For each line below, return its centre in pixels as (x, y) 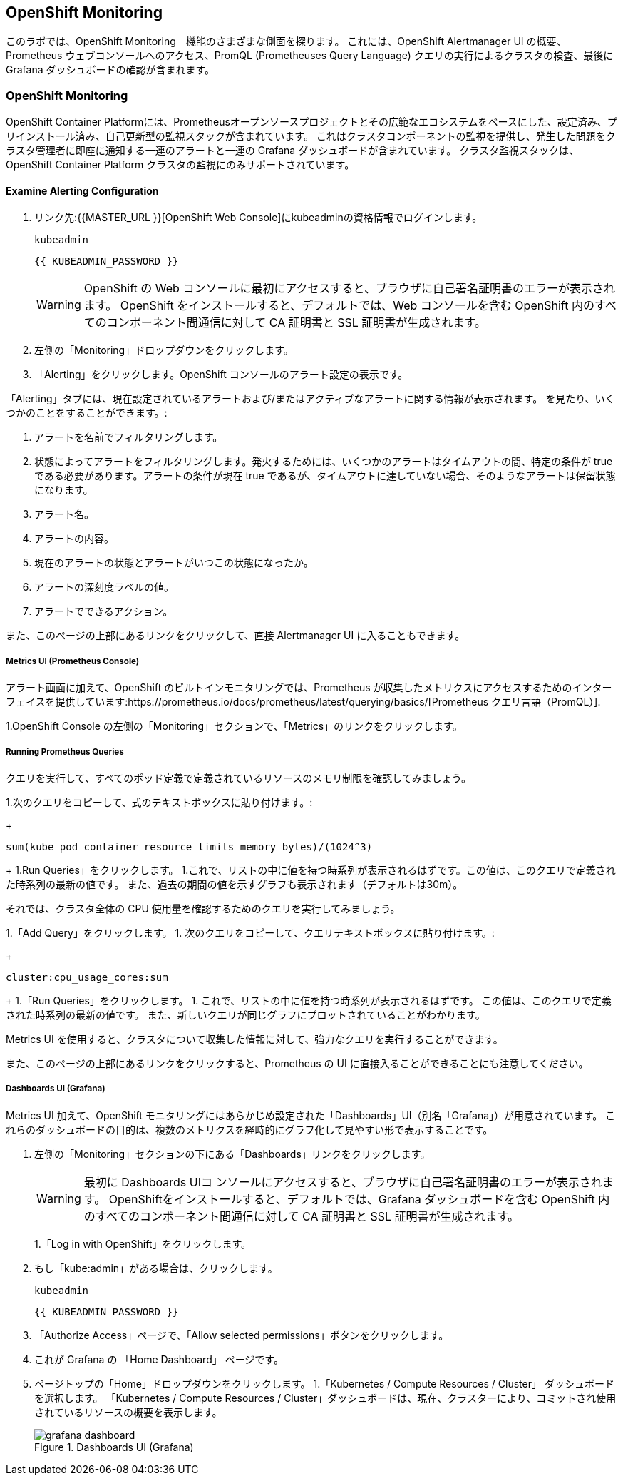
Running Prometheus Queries (65, 752)
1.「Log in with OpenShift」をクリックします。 (143, 1243)
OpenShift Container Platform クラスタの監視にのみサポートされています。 (180, 165)
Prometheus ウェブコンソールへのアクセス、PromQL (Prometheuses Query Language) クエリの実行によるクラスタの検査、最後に (310, 56)
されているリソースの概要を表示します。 (128, 1412)
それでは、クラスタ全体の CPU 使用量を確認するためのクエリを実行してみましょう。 (203, 908)
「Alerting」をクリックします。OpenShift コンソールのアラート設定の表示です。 (221, 375)
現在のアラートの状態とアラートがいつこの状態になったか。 (174, 563)
